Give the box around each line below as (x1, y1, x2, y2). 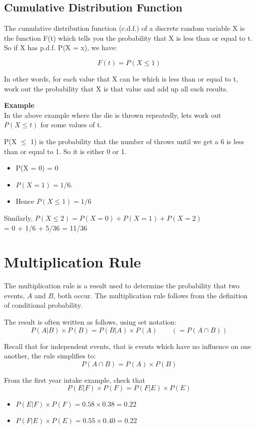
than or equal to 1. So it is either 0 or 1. (4, 146, 127, 156)
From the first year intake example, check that (4, 374, 145, 385)
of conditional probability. (4, 300, 83, 310)
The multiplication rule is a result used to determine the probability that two (4, 280, 240, 291)
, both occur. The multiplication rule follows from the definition (53, 290, 248, 300)
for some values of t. (40, 119, 102, 130)
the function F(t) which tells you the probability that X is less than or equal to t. (4, 32, 253, 43)
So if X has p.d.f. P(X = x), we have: (4, 42, 117, 53)
